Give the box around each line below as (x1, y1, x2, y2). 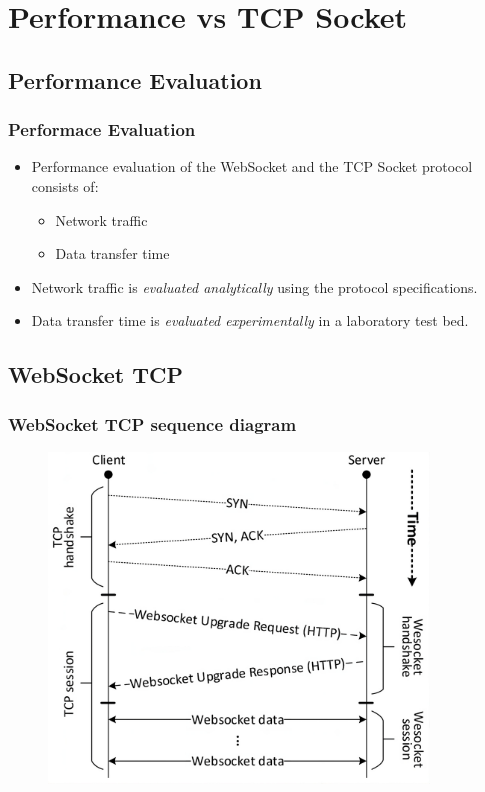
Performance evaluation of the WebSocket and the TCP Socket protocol (31, 156, 473, 177)
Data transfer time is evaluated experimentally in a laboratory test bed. (31, 310, 469, 331)
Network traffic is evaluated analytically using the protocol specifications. (31, 276, 478, 297)
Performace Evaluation (8, 117, 196, 142)
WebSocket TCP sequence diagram (8, 411, 297, 436)
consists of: (31, 175, 99, 196)
